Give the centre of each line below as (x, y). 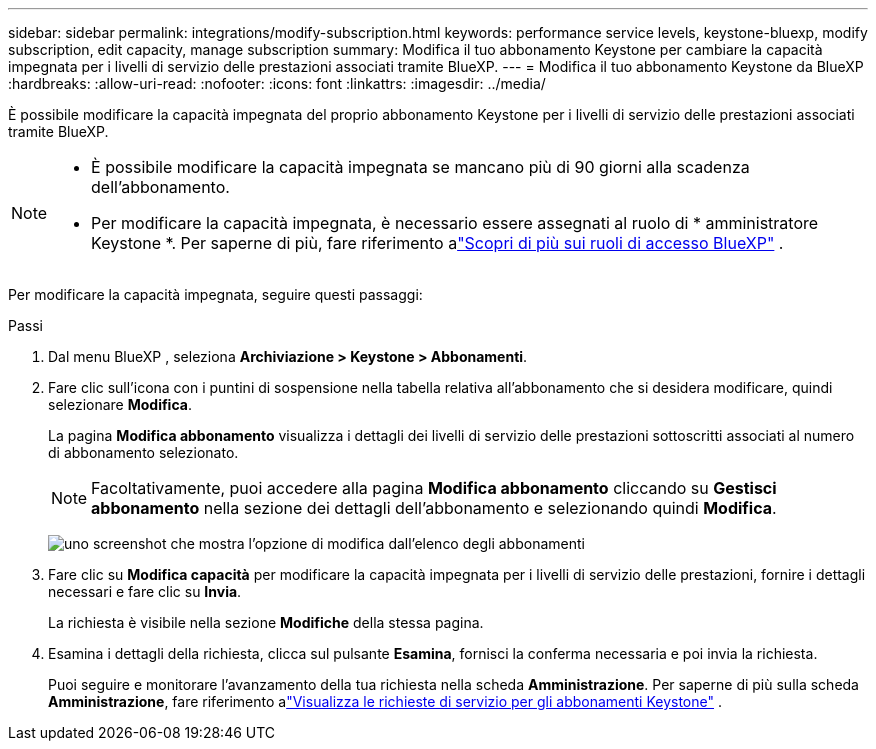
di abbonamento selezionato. (143, 452)
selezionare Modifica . (120, 404)
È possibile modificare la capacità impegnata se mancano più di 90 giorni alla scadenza (420, 167)
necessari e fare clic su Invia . (145, 591)
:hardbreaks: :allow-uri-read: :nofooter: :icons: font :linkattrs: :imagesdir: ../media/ (277, 83)
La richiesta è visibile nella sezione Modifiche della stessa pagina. (266, 622)
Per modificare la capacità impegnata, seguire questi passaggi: (215, 294)
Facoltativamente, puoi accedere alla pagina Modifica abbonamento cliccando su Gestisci (434, 488)
